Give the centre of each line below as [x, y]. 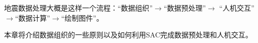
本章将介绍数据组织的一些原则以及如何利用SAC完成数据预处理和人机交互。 [128, 35]
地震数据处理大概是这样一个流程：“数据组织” [79, 8]
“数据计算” [32, 17]
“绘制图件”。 [82, 17]
